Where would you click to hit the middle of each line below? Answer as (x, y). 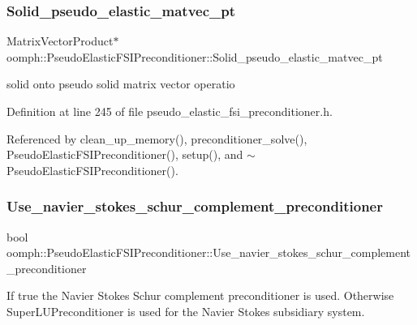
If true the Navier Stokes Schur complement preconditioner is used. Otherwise (200, 295)
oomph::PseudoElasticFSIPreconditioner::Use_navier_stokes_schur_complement (209, 252)
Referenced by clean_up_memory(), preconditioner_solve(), (157, 138)
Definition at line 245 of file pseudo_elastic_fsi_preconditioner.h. (170, 111)
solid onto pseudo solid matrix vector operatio (121, 84)
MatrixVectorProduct (60, 41)
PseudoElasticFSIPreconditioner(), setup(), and (125, 154)
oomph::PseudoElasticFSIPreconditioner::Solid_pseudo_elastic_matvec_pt (195, 56)
